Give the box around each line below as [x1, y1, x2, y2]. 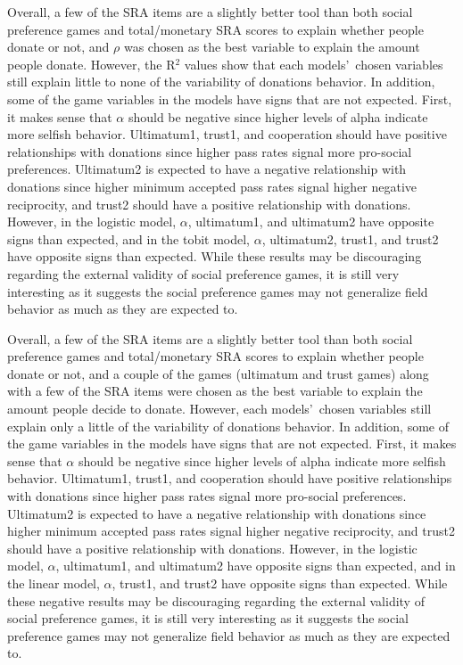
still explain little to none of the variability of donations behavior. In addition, [7, 72, 435, 91]
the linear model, [7, 574, 100, 592]
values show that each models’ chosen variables [184, 54, 443, 73]
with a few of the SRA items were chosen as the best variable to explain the [7, 382, 423, 400]
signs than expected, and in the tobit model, [7, 229, 251, 248]
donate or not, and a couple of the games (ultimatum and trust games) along [7, 364, 429, 382]
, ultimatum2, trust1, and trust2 [261, 229, 439, 248]
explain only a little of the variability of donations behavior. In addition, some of [7, 416, 449, 435]
